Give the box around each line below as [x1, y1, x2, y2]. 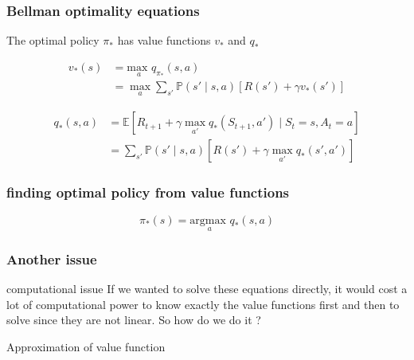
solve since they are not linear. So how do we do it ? [6, 311, 261, 328]
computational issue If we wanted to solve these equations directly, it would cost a [6, 280, 408, 297]
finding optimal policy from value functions [6, 182, 290, 202]
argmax [189, 214, 226, 226]
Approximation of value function [6, 338, 166, 354]
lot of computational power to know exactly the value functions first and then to [6, 295, 400, 312]
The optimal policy [6, 32, 100, 49]
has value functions [117, 32, 211, 49]
